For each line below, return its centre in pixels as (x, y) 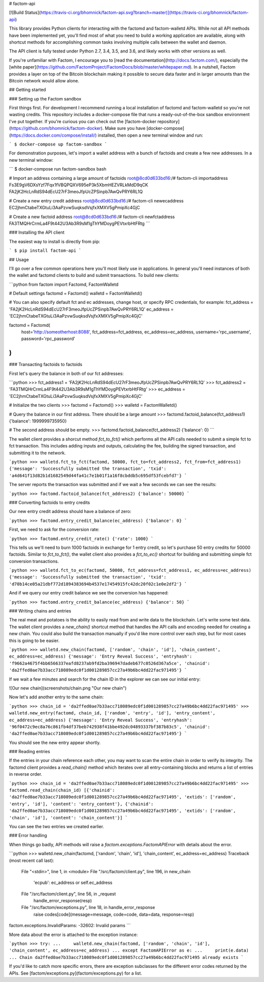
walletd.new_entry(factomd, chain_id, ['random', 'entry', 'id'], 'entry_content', (112, 713)
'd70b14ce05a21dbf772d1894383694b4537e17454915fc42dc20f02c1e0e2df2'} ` (98, 584)
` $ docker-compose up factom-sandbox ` (58, 144)
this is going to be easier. (34, 640)
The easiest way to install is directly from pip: (55, 241)
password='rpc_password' (48, 339)
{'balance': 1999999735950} (38, 421)
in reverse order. (26, 774)
